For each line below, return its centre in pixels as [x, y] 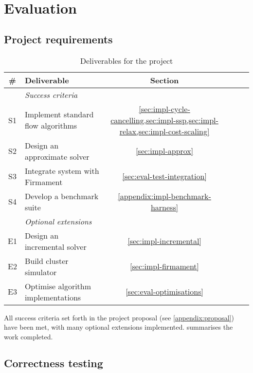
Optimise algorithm [58, 286]
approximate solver [57, 156]
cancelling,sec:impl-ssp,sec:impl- [164, 120]
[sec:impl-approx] [164, 151]
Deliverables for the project [126, 60]
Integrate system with [62, 170]
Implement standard [59, 114]
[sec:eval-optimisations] [164, 292]
